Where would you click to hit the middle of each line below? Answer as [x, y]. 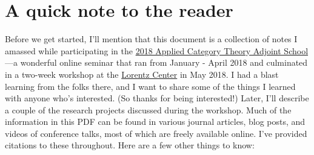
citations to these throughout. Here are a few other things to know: [130, 145]
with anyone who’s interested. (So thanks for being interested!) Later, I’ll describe [157, 98]
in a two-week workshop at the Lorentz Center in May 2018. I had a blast [142, 74]
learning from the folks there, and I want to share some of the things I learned [150, 86]
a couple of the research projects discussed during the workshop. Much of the [148, 109]
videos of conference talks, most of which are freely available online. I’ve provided [156, 133]
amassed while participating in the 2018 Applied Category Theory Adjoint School [157, 50]
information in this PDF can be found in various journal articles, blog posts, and [155, 122]
